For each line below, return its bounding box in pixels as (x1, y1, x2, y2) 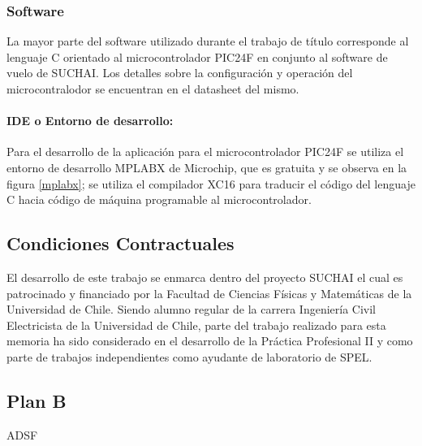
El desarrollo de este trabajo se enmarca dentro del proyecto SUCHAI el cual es (6, 268, 403, 285)
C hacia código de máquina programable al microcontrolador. (6, 191, 312, 208)
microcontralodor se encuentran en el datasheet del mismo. (6, 80, 299, 97)
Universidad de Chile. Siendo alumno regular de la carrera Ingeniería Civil (6, 301, 376, 318)
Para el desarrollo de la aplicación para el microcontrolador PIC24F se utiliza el (6, 143, 404, 160)
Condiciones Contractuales (6, 231, 235, 256)
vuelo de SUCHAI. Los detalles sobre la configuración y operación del (6, 64, 353, 81)
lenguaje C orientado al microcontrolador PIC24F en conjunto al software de (6, 48, 388, 65)
